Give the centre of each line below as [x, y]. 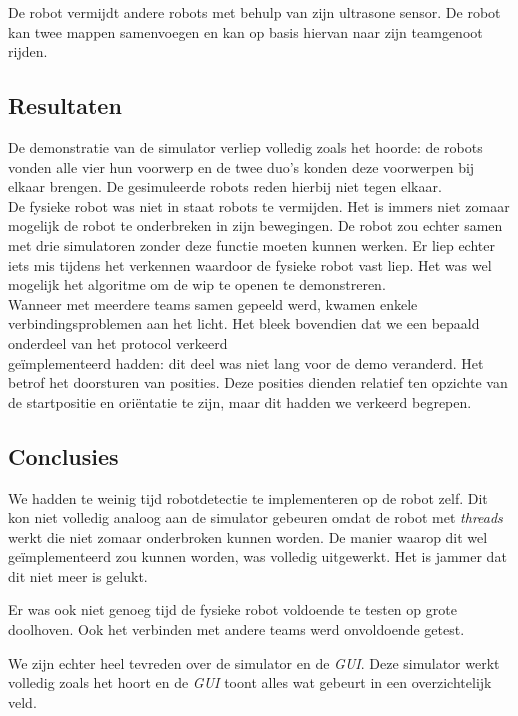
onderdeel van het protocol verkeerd [118, 342]
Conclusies [63, 455]
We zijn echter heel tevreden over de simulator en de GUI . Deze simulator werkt [254, 662]
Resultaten [65, 105]
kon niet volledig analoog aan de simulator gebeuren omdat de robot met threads [255, 517]
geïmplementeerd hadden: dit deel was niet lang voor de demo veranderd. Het [246, 362]
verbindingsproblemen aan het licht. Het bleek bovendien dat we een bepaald [244, 323]
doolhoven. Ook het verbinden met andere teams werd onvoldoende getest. [236, 629]
